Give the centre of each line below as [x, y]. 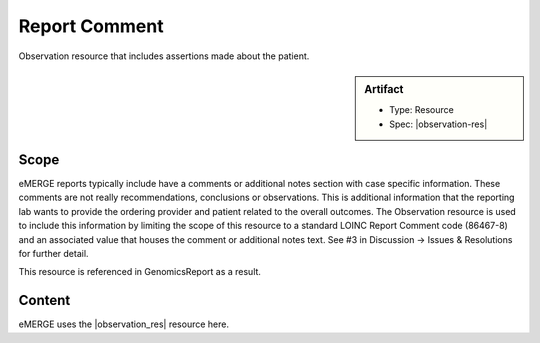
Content [44, 300]
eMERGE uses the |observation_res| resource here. [124, 324]
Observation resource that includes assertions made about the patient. [164, 56]
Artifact [384, 89]
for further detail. [53, 254]
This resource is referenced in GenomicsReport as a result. [140, 272]
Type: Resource [421, 110]
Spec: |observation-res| [438, 124]
